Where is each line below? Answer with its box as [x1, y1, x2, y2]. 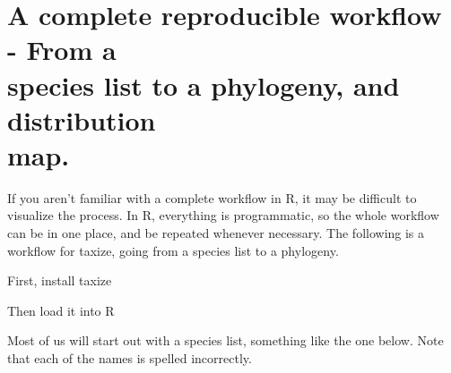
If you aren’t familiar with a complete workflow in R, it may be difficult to [7, 188, 417, 207]
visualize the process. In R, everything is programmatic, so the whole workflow [7, 206, 439, 225]
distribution [7, 101, 156, 138]
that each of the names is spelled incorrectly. [7, 349, 252, 368]
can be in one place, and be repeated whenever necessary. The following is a [7, 224, 425, 242]
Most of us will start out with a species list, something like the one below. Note [7, 331, 444, 350]
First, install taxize [7, 271, 112, 290]
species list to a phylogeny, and [7, 66, 400, 103]
